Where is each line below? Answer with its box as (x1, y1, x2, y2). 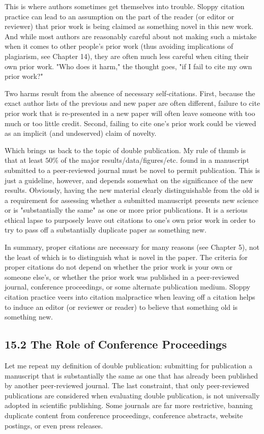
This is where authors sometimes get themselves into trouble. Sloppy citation (5, 1, 245, 11)
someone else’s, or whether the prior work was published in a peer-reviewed (5, 271, 240, 282)
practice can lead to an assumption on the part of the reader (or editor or (5, 11, 234, 21)
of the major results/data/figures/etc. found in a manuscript (61, 155, 249, 165)
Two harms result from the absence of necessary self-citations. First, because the (5, 88, 255, 98)
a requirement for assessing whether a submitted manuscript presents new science (5, 194, 259, 205)
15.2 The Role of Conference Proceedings (5, 336, 227, 352)
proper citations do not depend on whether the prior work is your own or (5, 262, 233, 272)
